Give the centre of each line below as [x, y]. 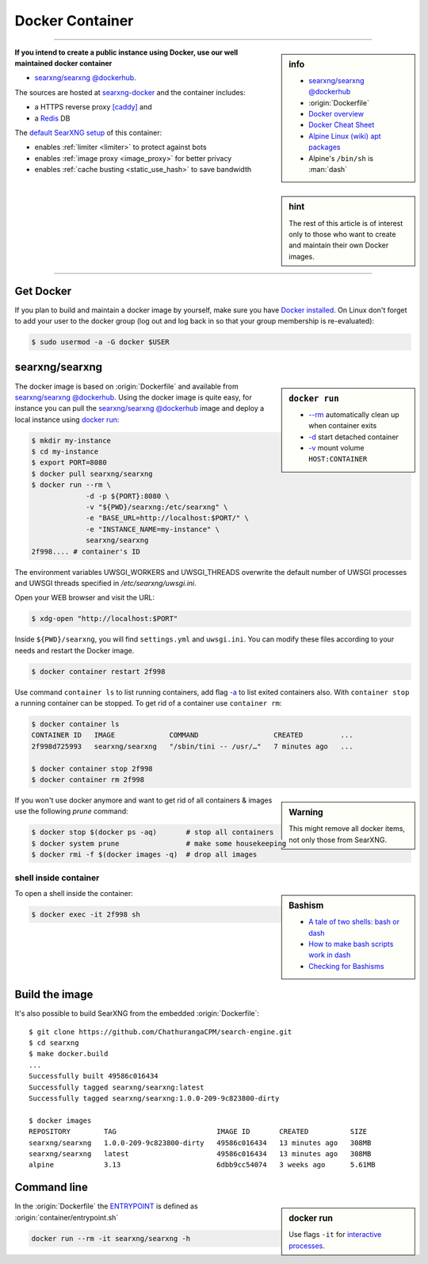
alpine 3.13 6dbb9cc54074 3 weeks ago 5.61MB [202, 1165]
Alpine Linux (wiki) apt [345, 136]
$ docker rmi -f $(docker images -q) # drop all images [144, 855]
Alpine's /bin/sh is [341, 158]
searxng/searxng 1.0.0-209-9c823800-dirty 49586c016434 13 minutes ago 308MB [200, 1143]
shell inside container [57, 878]
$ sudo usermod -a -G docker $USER [100, 342]
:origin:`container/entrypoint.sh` [67, 1217]
